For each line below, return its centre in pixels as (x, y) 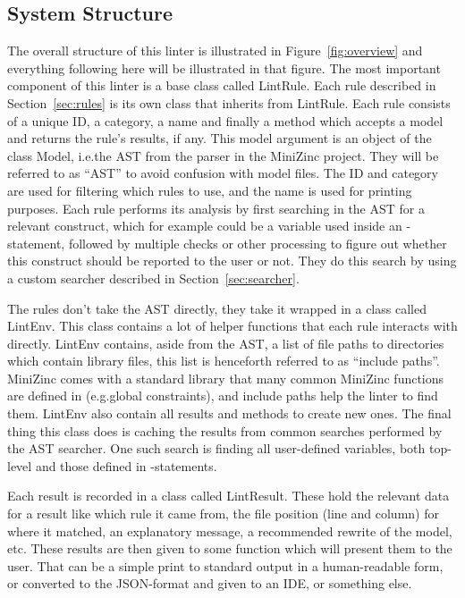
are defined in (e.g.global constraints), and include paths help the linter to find (223, 396)
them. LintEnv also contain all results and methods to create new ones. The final (229, 413)
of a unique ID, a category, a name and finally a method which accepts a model (225, 120)
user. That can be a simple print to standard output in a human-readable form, (225, 565)
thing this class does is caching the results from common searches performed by (225, 430)
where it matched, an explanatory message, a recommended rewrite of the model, (230, 531)
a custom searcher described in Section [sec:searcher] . (153, 278)
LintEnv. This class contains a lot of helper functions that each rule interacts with (232, 326)
